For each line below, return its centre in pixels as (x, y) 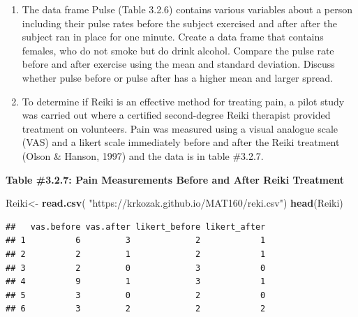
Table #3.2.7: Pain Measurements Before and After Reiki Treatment (175, 179)
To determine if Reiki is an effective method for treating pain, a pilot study (183, 101)
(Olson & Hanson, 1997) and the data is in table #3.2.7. (143, 155)
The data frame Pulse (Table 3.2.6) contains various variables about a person (187, 9)
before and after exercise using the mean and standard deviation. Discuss (178, 64)
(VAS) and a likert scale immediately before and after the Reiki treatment (181, 142)
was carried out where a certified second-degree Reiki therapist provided (176, 115)
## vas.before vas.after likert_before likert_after (136, 227)
